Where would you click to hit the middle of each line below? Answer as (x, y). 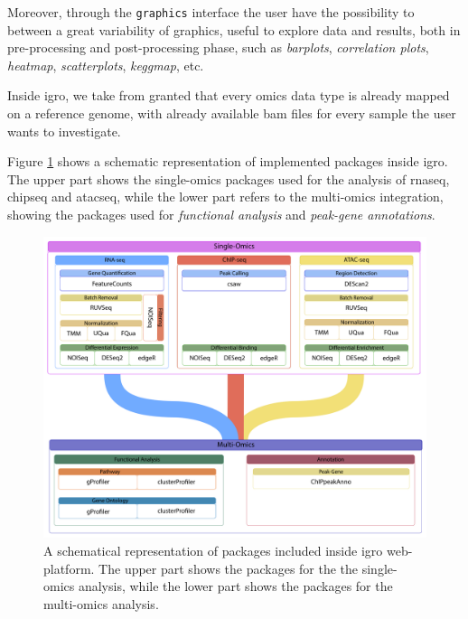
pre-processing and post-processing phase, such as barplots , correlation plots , (218, 47)
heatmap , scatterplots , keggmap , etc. (106, 65)
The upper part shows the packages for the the (229, 568)
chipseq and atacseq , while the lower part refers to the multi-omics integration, (225, 197)
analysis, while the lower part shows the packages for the (235, 586)
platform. (69, 568)
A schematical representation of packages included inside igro (213, 550)
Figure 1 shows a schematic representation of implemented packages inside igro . (228, 161)
